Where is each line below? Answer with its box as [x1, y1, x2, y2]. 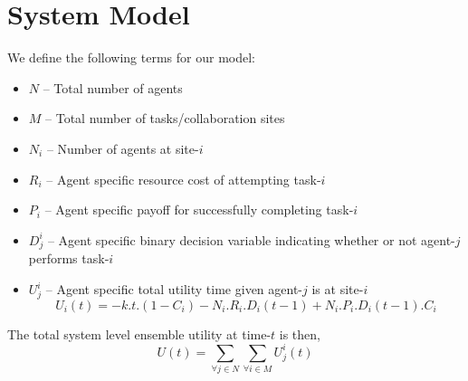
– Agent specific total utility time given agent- [45, 280, 303, 299]
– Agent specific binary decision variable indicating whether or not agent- [47, 230, 455, 249]
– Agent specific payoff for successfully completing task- [44, 200, 354, 219]
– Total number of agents [43, 78, 183, 97]
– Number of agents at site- [46, 138, 199, 157]
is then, [279, 324, 320, 343]
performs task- [28, 249, 110, 268]
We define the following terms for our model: [7, 48, 255, 67]
